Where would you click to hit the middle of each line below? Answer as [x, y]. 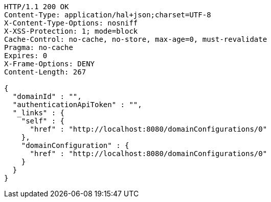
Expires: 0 [26, 56]
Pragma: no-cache [39, 47]
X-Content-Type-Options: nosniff [71, 23]
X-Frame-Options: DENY [50, 64]
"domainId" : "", [47, 96]
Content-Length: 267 [45, 72]
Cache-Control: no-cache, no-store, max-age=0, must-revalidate [136, 39]
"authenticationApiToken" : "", [77, 105]
